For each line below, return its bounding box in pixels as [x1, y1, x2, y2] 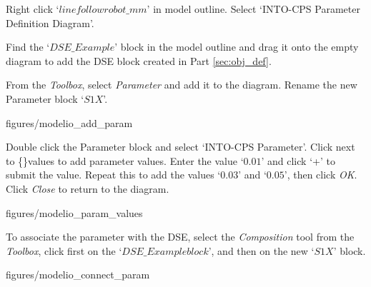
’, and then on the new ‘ [208, 243, 315, 258]
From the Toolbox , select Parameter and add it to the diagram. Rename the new [6, 77, 357, 92]
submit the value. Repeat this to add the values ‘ [6, 167, 221, 182]
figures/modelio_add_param [6, 115, 133, 130]
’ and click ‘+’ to [261, 153, 335, 168]
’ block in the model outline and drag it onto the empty [114, 39, 359, 54]
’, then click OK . [284, 167, 357, 182]
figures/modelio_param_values [6, 205, 143, 220]
